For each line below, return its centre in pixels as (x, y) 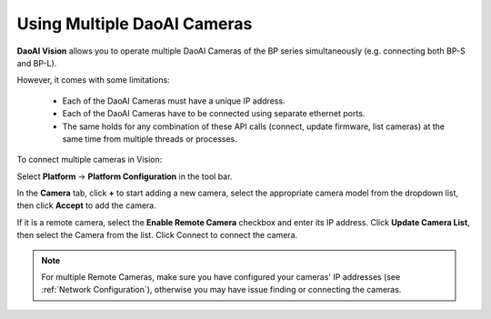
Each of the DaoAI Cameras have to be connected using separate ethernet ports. (214, 114)
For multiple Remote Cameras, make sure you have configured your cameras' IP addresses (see (221, 277)
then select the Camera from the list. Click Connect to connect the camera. (157, 235)
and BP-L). (37, 63)
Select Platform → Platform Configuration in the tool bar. (125, 176)
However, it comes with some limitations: (93, 80)
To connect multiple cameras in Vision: (90, 160)
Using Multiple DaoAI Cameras (135, 24)
